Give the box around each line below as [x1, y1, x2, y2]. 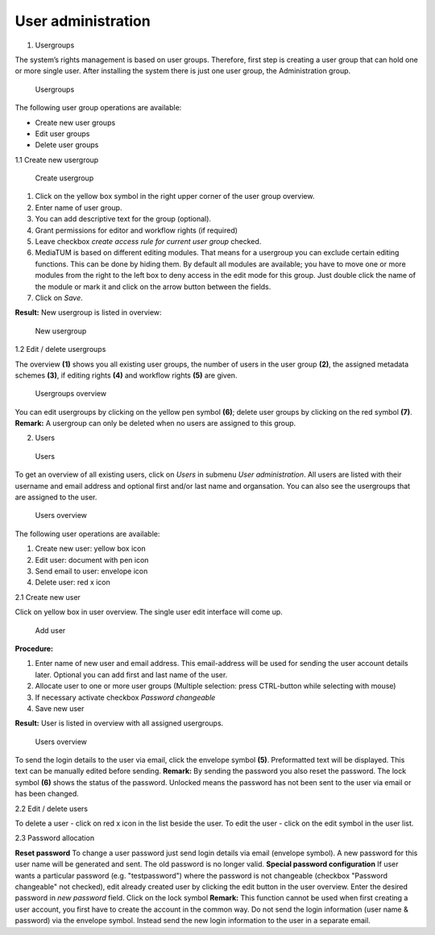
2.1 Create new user [14, 592, 81, 602]
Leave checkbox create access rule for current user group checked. [35, 237, 262, 246]
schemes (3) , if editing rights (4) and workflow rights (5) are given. [14, 370, 238, 380]
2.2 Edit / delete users [14, 804, 89, 813]
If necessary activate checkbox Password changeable [35, 693, 216, 702]
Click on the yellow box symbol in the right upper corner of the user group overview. [35, 192, 315, 201]
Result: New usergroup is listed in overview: [14, 308, 162, 317]
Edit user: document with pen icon [35, 555, 149, 565]
